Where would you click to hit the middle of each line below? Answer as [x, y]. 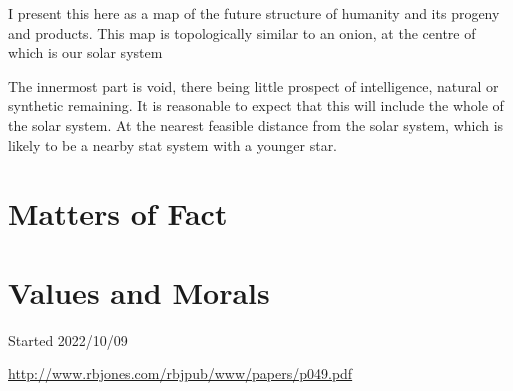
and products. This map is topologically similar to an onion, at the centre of [242, 32]
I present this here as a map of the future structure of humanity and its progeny [254, 13]
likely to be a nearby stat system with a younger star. [173, 144]
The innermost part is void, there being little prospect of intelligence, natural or [253, 85]
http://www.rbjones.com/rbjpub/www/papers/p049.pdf [180, 373]
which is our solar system [85, 52]
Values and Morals [139, 291]
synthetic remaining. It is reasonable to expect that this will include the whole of [256, 105]
